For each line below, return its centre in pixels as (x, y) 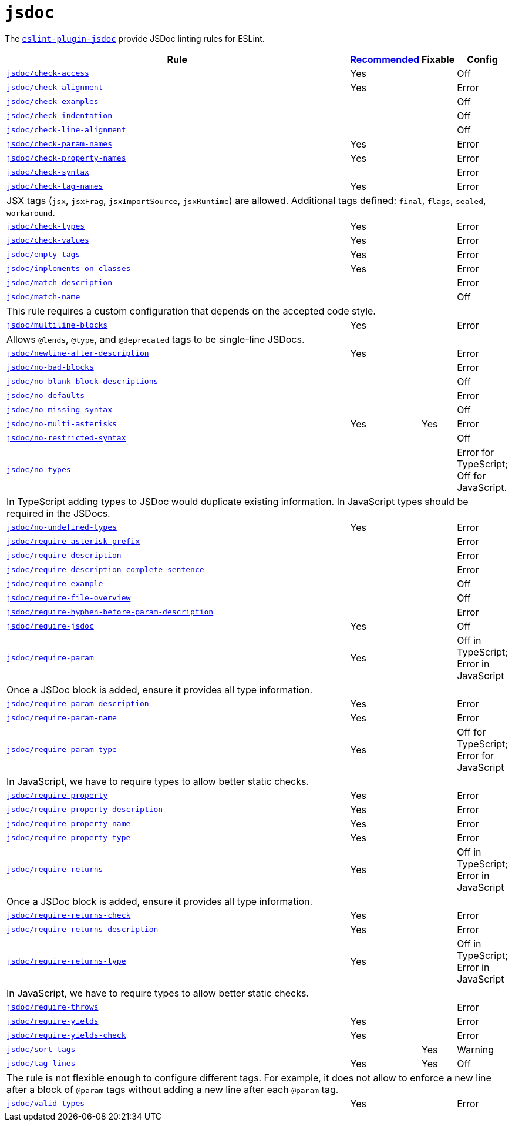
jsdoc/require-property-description (85, 810)
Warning (476, 1049)
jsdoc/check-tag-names (55, 186)
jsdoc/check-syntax (48, 172)
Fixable (438, 59)
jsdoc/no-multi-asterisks (62, 424)
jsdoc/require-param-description (78, 704)
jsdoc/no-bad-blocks (50, 367)
